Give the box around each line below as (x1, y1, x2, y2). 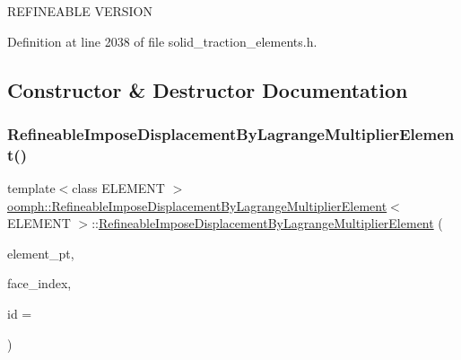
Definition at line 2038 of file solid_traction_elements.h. (7, 31, 317, 50)
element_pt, (7, 243, 74, 262)
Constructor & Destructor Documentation (7, 75, 408, 103)
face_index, (7, 274, 72, 293)
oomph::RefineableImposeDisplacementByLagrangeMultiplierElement (7, 196, 387, 215)
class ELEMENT (72, 179, 165, 198)
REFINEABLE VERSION (7, 2, 152, 20)
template (7, 179, 56, 198)
